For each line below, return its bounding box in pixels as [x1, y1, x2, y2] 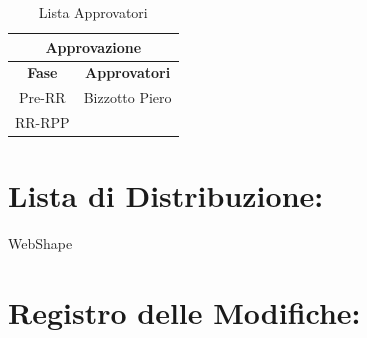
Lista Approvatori [38, 2, 148, 22]
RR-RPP [15, 112, 70, 133]
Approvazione [45, 36, 142, 57]
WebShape [8, 233, 73, 254]
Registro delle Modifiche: [8, 292, 361, 333]
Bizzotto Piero [83, 87, 172, 108]
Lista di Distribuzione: [8, 175, 324, 216]
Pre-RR [19, 87, 66, 108]
